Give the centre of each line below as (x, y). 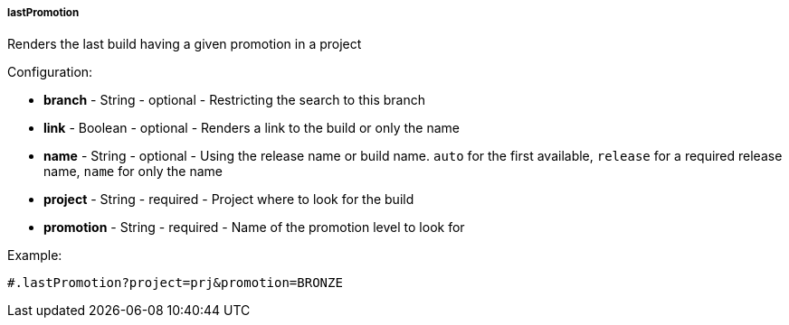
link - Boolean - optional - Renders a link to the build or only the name (252, 128)
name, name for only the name (133, 172)
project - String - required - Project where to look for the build (229, 200)
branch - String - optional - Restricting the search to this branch (235, 100)
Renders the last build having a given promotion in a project (185, 44)
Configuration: (50, 72)
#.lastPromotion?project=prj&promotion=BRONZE (175, 283)
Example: (35, 255)
